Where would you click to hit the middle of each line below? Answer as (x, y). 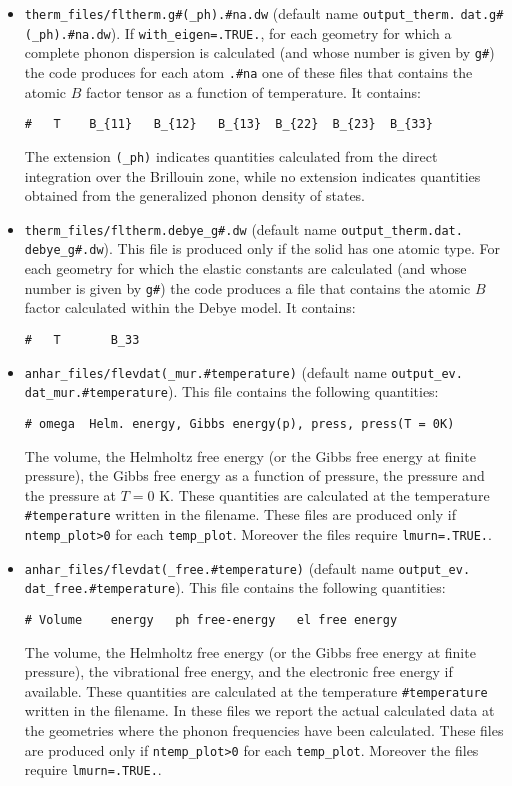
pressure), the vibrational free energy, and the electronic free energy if (238, 671)
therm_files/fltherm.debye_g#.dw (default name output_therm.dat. (243, 228)
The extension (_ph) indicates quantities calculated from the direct (231, 155)
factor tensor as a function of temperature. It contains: (253, 91)
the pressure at (70, 494)
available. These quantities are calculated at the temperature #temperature (256, 690)
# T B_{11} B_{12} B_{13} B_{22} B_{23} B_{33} (228, 124)
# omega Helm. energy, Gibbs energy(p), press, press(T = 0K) (239, 423)
